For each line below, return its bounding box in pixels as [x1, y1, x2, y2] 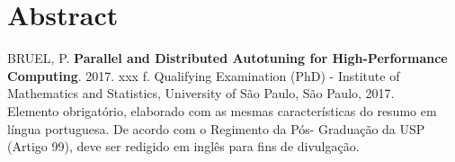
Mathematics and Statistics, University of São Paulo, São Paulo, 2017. [7, 84, 395, 103]
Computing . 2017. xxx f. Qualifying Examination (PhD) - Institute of [7, 66, 400, 85]
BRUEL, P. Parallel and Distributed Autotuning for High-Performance [7, 49, 448, 67]
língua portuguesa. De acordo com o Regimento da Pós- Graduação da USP [7, 119, 425, 138]
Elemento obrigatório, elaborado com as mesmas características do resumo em [7, 101, 437, 120]
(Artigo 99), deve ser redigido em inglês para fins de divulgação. [7, 137, 360, 156]
